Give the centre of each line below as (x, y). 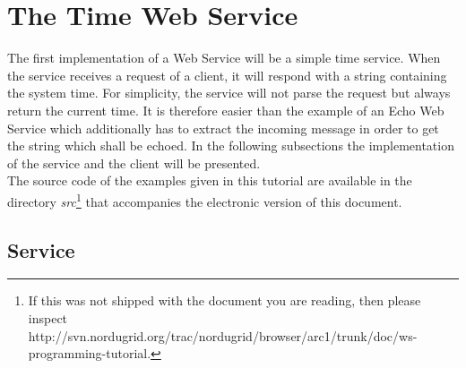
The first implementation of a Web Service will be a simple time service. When (224, 58)
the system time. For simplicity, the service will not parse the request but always (229, 93)
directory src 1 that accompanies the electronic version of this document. (205, 200)
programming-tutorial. (90, 353)
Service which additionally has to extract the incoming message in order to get (223, 128)
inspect (48, 317)
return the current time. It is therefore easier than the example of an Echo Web (226, 110)
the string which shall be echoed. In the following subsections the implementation (231, 145)
